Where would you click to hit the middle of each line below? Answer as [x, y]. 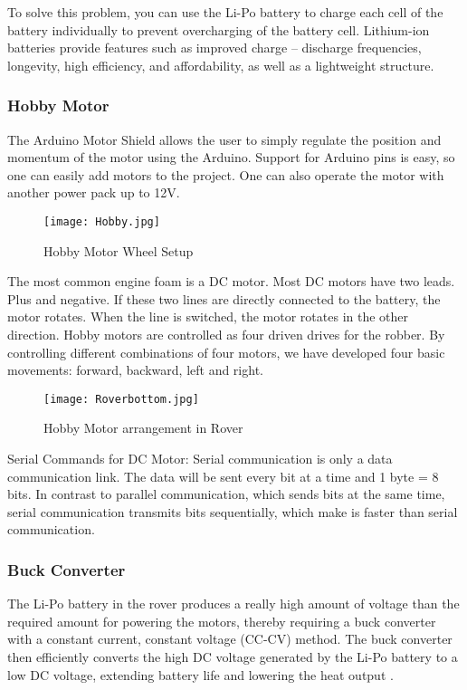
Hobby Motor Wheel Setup [119, 250]
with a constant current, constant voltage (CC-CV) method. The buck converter [230, 639]
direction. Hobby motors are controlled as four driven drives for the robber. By [226, 334]
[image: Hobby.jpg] [102, 221]
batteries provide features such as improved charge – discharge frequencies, [214, 48]
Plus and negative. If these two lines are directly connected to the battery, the [224, 298]
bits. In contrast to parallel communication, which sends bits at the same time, [226, 494]
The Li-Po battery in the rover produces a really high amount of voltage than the [233, 604]
